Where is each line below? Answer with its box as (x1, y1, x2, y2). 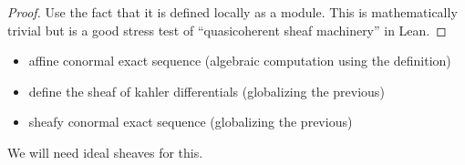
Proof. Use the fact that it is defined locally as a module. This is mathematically (7, 3, 458, 21)
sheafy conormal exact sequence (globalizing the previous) (28, 112, 353, 131)
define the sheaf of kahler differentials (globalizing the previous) (28, 81, 385, 100)
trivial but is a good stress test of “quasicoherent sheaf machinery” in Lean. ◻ (7, 20, 447, 39)
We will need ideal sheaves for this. (7, 142, 203, 161)
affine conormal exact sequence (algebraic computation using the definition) (28, 51, 451, 70)
